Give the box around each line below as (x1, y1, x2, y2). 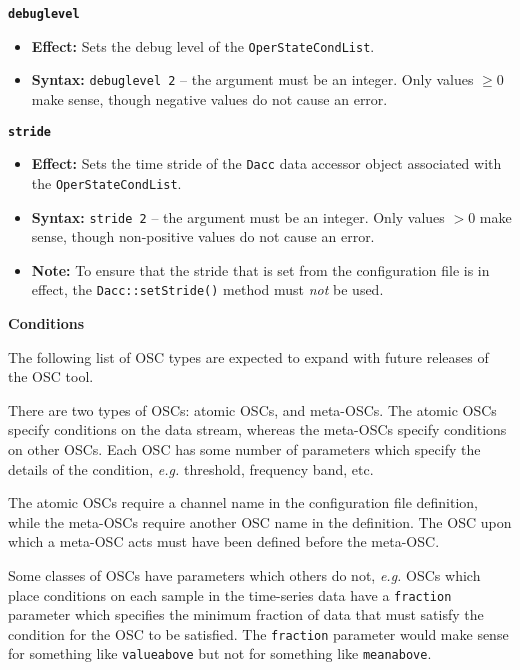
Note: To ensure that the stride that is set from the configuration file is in (31, 259, 490, 280)
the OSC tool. (8, 366, 94, 387)
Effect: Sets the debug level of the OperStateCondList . (31, 35, 375, 56)
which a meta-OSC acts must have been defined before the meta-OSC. (8, 531, 440, 552)
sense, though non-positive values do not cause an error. (31, 226, 375, 247)
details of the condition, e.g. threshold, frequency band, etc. (8, 458, 374, 479)
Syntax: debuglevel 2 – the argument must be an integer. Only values (31, 69, 474, 90)
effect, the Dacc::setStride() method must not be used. (31, 279, 384, 300)
